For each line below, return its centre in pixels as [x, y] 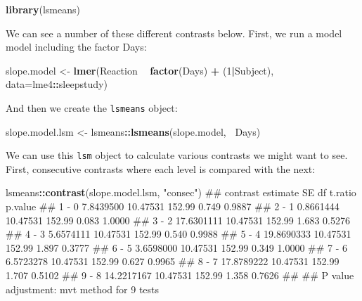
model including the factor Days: [76, 47]
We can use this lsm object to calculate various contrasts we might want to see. [177, 155]
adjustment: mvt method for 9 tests [83, 289]
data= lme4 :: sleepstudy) [57, 84]
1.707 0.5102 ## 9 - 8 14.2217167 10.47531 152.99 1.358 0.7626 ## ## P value [180, 275]
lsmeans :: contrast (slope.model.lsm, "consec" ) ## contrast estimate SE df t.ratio [181, 192]
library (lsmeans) [43, 9]
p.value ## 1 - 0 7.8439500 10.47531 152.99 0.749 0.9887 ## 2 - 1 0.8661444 [173, 206]
